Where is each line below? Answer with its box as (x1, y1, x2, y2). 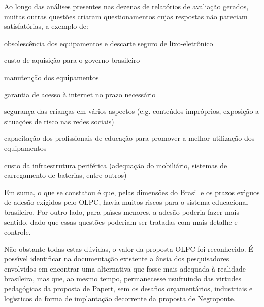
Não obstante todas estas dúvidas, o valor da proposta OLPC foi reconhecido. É (4, 243, 253, 254)
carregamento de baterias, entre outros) (4, 170, 127, 180)
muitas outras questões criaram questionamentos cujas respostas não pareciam (4, 11, 248, 21)
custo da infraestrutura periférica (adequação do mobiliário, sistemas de (4, 160, 227, 170)
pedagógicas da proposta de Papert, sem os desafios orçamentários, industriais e (4, 283, 253, 294)
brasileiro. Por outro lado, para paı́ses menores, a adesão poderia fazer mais (4, 206, 239, 217)
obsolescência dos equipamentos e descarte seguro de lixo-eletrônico (4, 37, 213, 48)
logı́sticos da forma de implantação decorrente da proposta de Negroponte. (4, 293, 236, 303)
